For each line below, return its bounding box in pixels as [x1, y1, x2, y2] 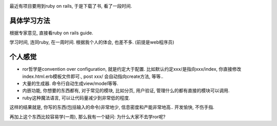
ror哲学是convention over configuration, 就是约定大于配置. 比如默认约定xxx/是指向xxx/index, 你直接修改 [22, 66, 242, 72]
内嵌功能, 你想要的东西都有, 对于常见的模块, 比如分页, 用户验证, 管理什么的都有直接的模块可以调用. [22, 88, 230, 94]
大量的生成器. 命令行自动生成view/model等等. [22, 80, 118, 87]
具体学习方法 [9, 16, 50, 25]
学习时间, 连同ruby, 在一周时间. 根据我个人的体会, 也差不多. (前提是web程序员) [9, 39, 174, 46]
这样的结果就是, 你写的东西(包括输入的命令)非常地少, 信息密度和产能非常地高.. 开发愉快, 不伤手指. [9, 104, 215, 110]
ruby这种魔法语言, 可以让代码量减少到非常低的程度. [22, 95, 130, 101]
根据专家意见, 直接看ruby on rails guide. [9, 30, 93, 36]
